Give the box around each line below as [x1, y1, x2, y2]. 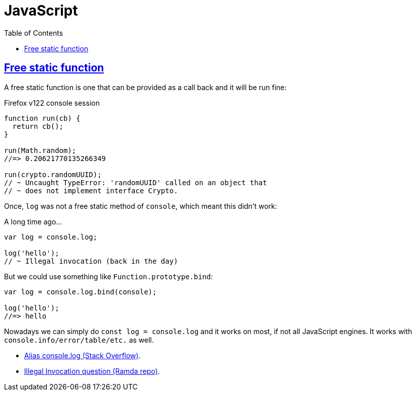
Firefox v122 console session [4, 98, 100, 107]
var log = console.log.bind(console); [4, 287, 157, 296]
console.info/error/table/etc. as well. [4, 335, 154, 344]
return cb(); [12, 122, 64, 130]
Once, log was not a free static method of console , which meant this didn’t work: [4, 201, 277, 210]
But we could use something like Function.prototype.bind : [4, 272, 213, 281]
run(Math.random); [4, 146, 76, 154]
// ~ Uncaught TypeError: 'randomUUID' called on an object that [4, 178, 267, 187]
